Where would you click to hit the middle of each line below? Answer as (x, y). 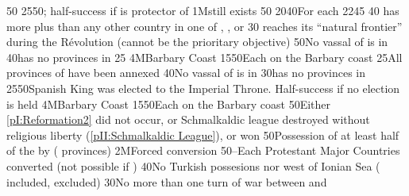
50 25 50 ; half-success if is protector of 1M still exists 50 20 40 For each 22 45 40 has (203, 10)
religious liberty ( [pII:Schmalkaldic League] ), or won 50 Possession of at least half (203, 135)
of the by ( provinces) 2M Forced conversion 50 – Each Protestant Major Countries (203, 150)
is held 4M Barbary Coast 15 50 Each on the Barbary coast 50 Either (169, 104)
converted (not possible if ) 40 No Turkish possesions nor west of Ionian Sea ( (193, 165)
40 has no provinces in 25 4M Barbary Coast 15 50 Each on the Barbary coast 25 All (204, 57)
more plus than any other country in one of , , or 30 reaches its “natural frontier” (204, 26)
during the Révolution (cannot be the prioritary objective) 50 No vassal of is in (197, 42)
